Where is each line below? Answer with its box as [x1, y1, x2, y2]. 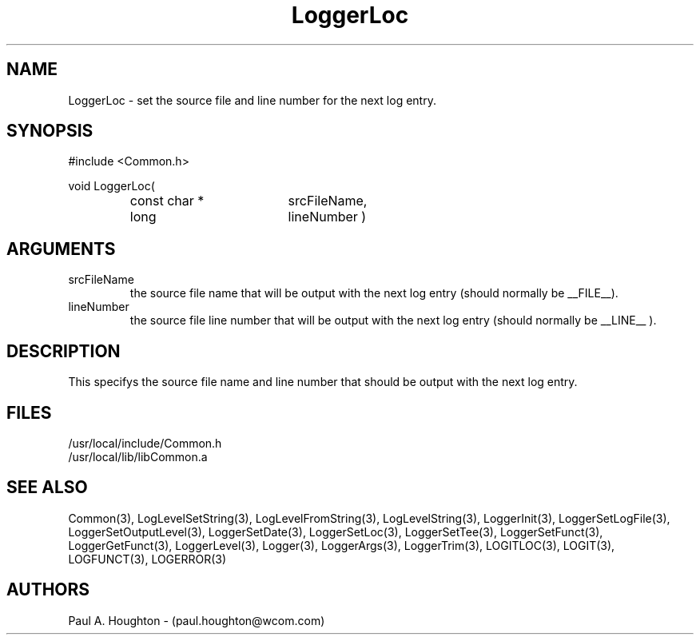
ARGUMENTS [6, 238, 116, 259]
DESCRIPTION [6, 340, 121, 361]
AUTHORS [6, 579, 90, 600]
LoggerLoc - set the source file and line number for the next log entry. [68, 93, 436, 107]
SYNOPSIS [6, 121, 93, 141]
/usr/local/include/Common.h [68, 436, 222, 450]
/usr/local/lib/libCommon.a [68, 449, 208, 464]
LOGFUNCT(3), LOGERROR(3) [68, 551, 227, 566]
